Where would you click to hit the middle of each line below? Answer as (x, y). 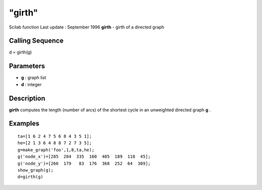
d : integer (32, 84)
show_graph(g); (36, 170)
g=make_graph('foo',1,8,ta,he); (56, 150)
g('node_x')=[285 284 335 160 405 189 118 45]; (84, 157)
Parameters (27, 66)
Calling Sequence (36, 41)
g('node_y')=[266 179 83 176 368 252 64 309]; (84, 163)
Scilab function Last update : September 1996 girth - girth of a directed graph (87, 27)
